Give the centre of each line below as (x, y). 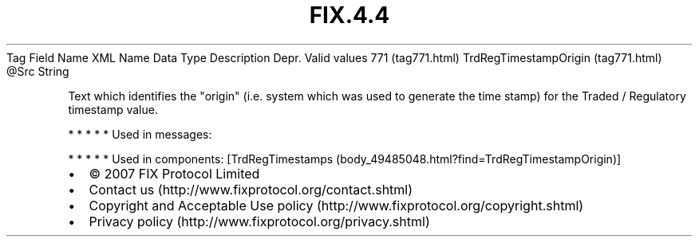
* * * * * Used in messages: (140, 134)
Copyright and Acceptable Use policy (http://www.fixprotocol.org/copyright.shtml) (336, 205)
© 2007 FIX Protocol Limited (174, 173)
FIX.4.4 (349, 15)
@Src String (38, 71)
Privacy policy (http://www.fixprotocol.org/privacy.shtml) (259, 221)
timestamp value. (113, 109)
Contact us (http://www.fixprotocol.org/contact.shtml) (251, 189)
